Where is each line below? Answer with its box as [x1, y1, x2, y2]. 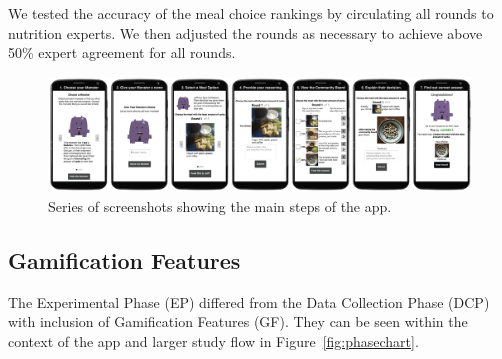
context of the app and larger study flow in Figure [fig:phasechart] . [8, 330, 419, 351]
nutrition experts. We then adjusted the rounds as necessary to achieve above [8, 22, 483, 43]
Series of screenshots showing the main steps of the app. [48, 195, 392, 216]
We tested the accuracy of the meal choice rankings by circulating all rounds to [8, 3, 494, 23]
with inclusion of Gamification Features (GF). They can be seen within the [8, 311, 468, 332]
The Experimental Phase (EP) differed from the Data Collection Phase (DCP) [8, 291, 490, 312]
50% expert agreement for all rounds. [8, 42, 236, 63]
